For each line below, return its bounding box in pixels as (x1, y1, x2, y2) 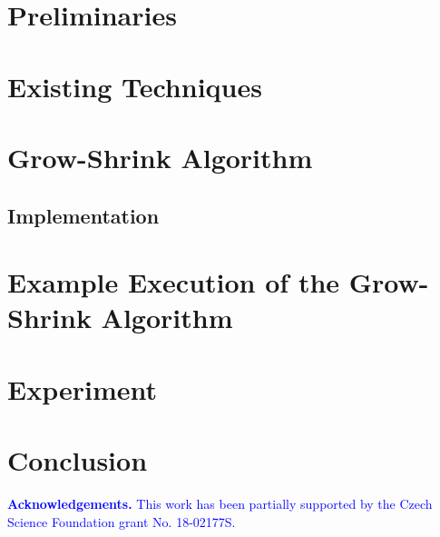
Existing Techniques (7, 67, 262, 104)
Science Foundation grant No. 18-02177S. (7, 512, 236, 531)
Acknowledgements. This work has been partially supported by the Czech (7, 493, 433, 512)
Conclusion (7, 442, 148, 479)
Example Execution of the (7, 264, 340, 301)
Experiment (7, 370, 158, 407)
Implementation (7, 201, 160, 229)
